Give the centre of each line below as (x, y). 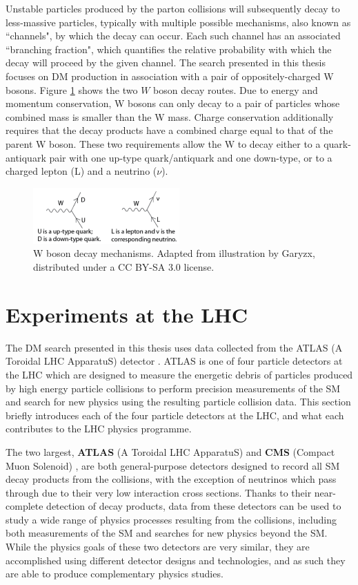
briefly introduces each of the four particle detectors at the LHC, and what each (175, 415)
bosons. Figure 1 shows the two (72, 89)
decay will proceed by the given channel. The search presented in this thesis (166, 63)
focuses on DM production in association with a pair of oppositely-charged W (170, 76)
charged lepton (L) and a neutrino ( (81, 171)
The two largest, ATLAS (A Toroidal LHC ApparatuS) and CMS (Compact (170, 451)
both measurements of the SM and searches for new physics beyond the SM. (167, 533)
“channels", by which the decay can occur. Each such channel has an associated (173, 36)
